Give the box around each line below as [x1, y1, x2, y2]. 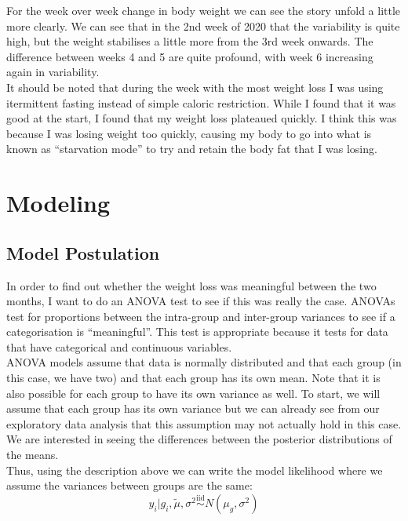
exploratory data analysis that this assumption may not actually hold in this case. [6, 415, 402, 432]
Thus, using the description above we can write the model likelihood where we [6, 461, 383, 478]
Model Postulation [6, 240, 160, 264]
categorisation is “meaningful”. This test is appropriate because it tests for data [6, 323, 388, 340]
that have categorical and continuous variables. [6, 338, 232, 355]
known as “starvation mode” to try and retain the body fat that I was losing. [6, 140, 377, 157]
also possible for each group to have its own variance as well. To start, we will [6, 384, 381, 401]
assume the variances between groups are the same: [6, 477, 253, 494]
